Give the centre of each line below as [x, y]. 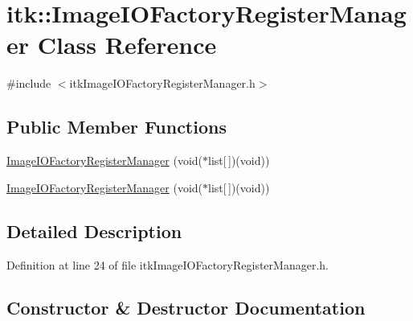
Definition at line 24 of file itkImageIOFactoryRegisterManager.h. [168, 264]
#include [29, 83]
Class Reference [127, 45]
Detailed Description [94, 230]
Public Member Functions [117, 127]
